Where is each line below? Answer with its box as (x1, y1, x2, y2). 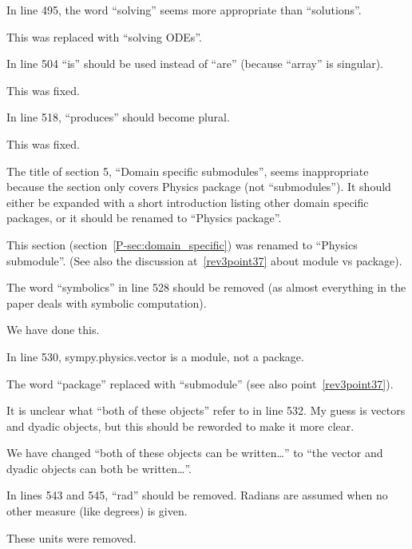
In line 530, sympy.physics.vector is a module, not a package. (6, 348, 304, 364)
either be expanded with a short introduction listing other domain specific (6, 193, 369, 210)
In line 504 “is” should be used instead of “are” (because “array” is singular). (6, 55, 384, 72)
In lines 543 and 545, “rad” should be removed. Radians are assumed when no (6, 487, 388, 503)
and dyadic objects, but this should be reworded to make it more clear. (6, 417, 355, 434)
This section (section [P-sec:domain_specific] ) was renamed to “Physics (6, 236, 358, 253)
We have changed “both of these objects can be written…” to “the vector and (6, 444, 383, 461)
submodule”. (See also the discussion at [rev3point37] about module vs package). (6, 252, 402, 269)
